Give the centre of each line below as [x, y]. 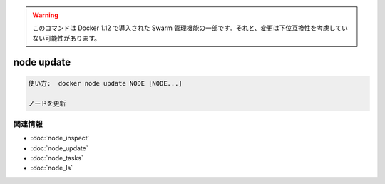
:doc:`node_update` [60, 148]
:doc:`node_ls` [52, 168]
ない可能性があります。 [67, 38]
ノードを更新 [47, 103]
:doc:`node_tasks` [57, 158]
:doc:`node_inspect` [60, 138]
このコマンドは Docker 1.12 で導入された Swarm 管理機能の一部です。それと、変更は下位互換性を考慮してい [190, 28]
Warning [45, 15]
